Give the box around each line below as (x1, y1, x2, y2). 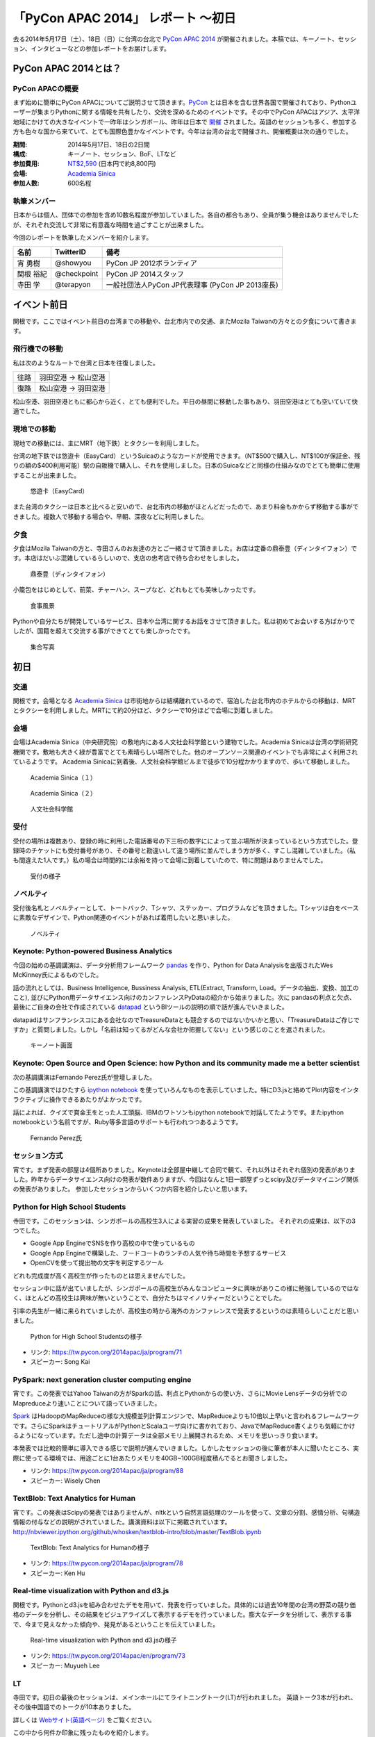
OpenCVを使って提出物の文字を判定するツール (30, 1258, 164, 1267)
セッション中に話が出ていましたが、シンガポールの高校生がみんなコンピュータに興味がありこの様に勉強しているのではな (12, 1284, 360, 1292)
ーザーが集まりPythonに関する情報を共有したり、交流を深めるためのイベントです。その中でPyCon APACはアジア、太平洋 (12, 108, 360, 116)
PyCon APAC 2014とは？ (12, 63, 122, 74)
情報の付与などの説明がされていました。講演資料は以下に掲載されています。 (12, 1518, 231, 1526)
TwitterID (54, 247, 87, 256)
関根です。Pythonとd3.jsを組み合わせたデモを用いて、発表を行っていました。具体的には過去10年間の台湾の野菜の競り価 (12, 1600, 356, 1608)
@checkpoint (54, 268, 99, 278)
